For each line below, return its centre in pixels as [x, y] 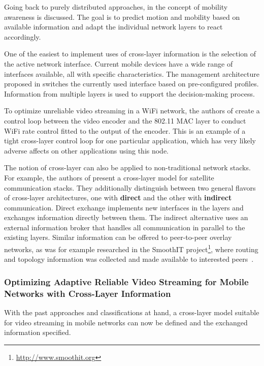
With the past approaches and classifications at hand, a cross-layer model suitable [132, 312]
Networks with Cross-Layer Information [88, 293]
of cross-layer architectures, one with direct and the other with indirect [118, 197]
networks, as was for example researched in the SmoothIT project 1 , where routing [131, 248]
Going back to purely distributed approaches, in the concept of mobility [116, 7]
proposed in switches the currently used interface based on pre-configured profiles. [131, 84]
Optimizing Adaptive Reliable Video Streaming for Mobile [126, 281]
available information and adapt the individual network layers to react [113, 27]
